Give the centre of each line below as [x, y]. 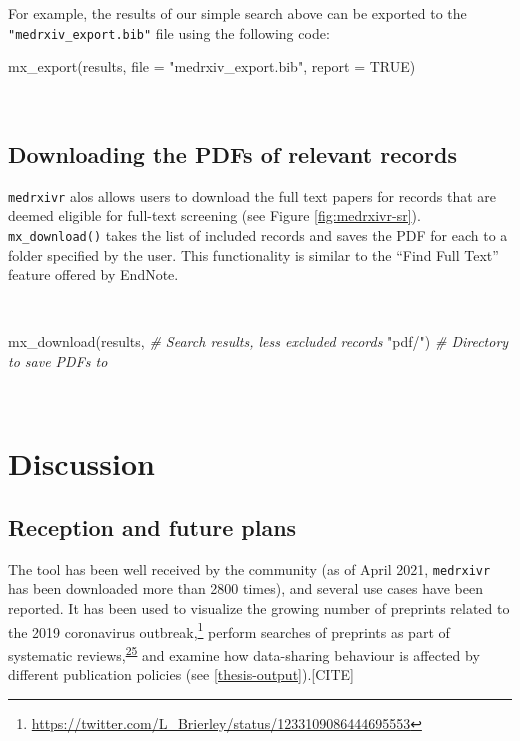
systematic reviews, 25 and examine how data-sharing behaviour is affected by [244, 653]
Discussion [81, 463]
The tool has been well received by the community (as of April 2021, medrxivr [249, 568]
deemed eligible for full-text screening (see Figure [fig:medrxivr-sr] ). [214, 215]
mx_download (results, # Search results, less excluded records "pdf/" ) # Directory [258, 341]
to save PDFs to [58, 360]
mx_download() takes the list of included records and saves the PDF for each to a [258, 234]
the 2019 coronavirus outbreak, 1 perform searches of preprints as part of [229, 630]
